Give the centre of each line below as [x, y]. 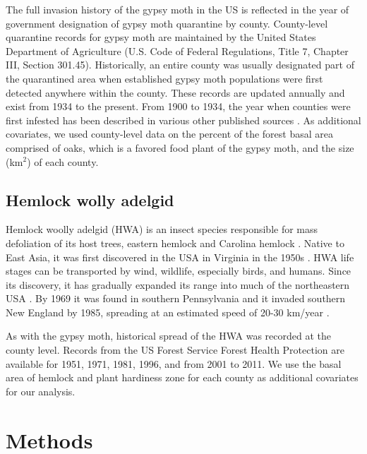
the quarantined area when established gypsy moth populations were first [164, 78]
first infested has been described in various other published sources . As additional [183, 120]
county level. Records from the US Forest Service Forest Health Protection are [175, 350]
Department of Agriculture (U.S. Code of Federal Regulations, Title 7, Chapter [177, 50]
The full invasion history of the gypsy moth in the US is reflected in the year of [178, 9]
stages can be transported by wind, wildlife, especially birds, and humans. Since [179, 271]
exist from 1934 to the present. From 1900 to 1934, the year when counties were [178, 106]
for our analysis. [41, 391]
